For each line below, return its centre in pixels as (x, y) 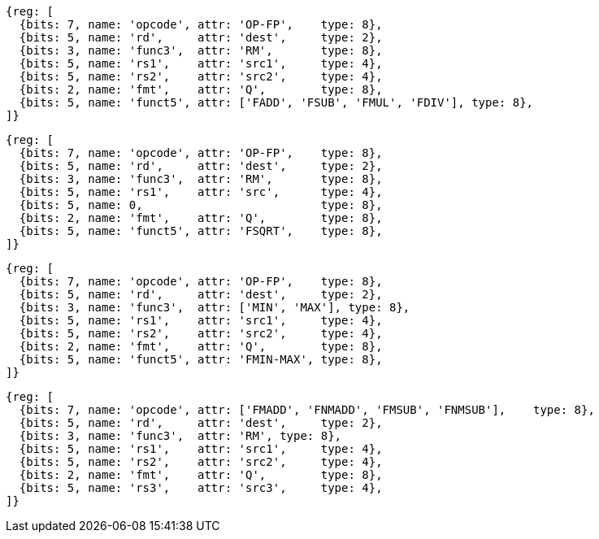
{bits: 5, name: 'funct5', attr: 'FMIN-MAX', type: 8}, (201, 359)
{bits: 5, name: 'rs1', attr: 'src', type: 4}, (201, 192)
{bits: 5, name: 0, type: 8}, (201, 205)
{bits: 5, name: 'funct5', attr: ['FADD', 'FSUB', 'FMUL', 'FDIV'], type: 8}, (276, 102)
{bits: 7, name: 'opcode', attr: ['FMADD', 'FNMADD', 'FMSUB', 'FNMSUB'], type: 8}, (307, 410)
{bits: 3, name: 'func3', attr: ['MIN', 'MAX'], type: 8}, (215, 307)
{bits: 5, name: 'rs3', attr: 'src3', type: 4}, (201, 488)
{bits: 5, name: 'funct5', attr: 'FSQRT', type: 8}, (201, 231)
